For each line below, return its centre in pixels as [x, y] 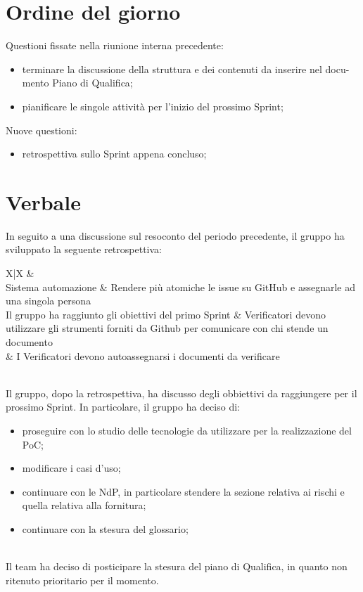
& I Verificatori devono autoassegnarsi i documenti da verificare [143, 355]
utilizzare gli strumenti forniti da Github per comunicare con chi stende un [167, 328]
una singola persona [49, 301]
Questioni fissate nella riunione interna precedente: [115, 45]
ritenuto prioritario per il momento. [82, 580]
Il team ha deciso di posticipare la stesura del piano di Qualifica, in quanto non [177, 566]
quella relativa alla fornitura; [84, 505]
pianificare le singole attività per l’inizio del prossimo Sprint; [153, 106]
